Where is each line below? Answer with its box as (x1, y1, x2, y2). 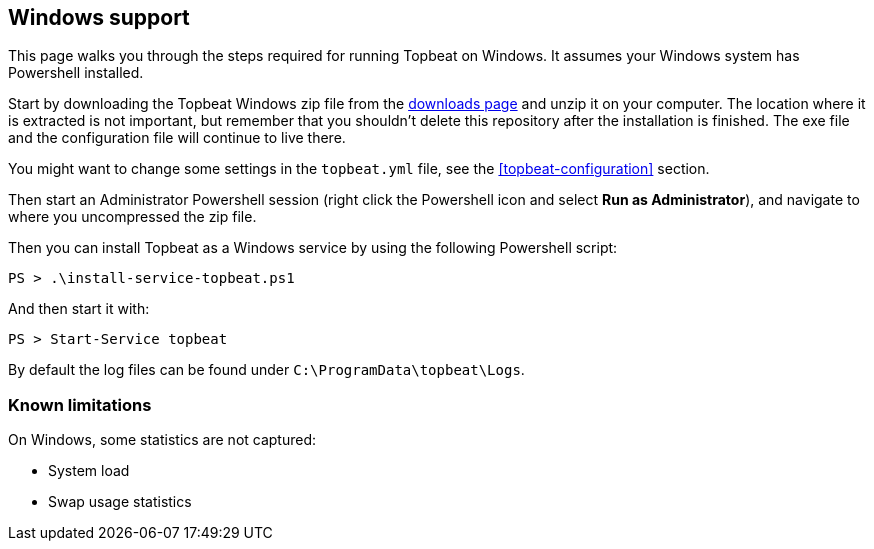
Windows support (8, 5, 190, 30)
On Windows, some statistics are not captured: (8, 431, 317, 449)
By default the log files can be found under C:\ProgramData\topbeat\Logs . (8, 361, 525, 379)
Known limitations (8, 394, 152, 415)
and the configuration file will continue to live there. (8, 129, 346, 147)
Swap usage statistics (48, 493, 192, 511)
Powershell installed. (8, 64, 144, 82)
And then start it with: (8, 300, 150, 318)
